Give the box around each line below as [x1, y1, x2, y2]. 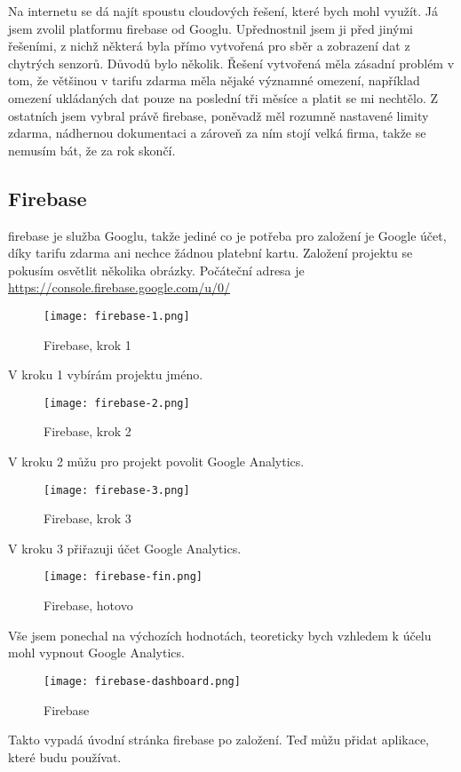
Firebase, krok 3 [44, 509, 131, 528]
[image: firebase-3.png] [44, 483, 190, 497]
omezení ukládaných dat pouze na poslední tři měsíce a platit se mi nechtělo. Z [8, 88, 439, 107]
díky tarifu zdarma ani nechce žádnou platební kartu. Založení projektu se [8, 243, 413, 262]
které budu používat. [8, 747, 122, 766]
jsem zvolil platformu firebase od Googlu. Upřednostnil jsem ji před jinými [8, 19, 414, 37]
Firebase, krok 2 [44, 422, 131, 441]
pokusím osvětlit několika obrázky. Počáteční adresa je [8, 260, 305, 279]
